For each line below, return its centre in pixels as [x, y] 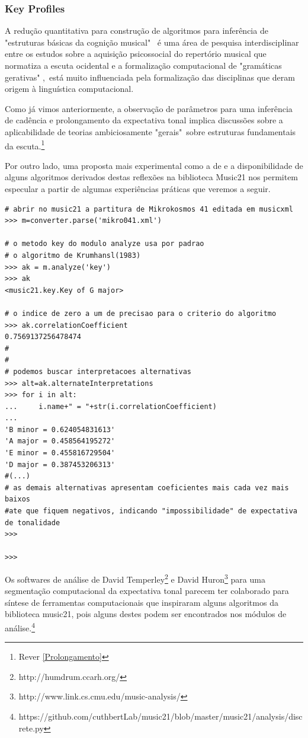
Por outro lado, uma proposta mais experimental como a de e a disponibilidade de [154, 165]
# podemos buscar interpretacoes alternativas [98, 371]
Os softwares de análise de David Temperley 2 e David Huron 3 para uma [135, 578]
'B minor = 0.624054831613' [60, 429]
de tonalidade [33, 523]
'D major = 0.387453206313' [60, 464]
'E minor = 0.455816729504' [60, 453]
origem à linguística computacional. [69, 89]
